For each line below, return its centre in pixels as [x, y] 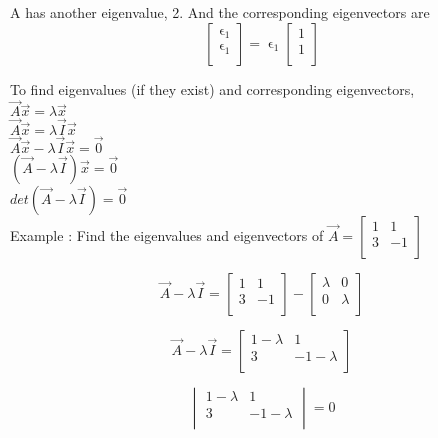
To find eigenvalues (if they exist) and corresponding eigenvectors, [212, 88]
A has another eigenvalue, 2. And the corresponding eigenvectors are [220, 12]
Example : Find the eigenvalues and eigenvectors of [167, 234]
